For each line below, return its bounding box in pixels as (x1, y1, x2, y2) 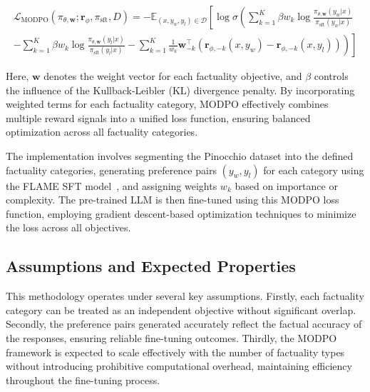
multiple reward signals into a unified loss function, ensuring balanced (6, 110, 311, 125)
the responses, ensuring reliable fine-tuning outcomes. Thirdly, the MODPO (6, 330, 337, 345)
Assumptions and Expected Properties (6, 255, 296, 277)
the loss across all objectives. (6, 220, 131, 235)
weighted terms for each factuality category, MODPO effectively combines (6, 96, 329, 111)
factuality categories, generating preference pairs (6, 162, 217, 177)
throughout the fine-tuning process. (6, 372, 160, 387)
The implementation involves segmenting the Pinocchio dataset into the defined (6, 149, 354, 164)
